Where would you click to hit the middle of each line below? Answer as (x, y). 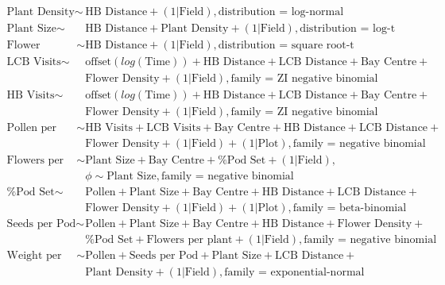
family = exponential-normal (294, 272)
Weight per (34, 256)
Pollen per (32, 128)
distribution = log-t (348, 29)
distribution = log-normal (281, 12)
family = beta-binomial (350, 208)
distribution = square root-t (286, 46)
